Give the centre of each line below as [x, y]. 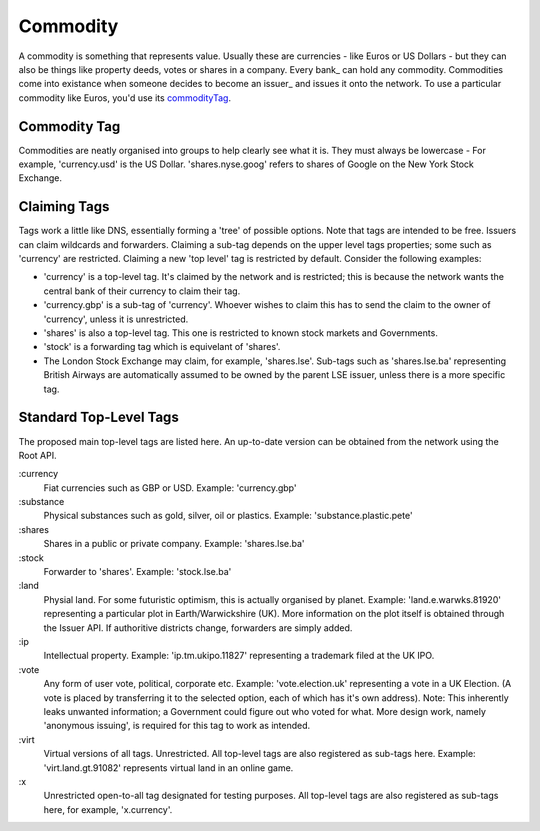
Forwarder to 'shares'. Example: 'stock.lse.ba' [137, 572]
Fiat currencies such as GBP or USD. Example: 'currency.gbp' [170, 487]
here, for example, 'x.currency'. [108, 809]
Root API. [37, 455]
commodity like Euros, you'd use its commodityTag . [125, 97]
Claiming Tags [64, 206]
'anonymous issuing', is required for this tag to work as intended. [177, 726]
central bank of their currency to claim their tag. [142, 291]
